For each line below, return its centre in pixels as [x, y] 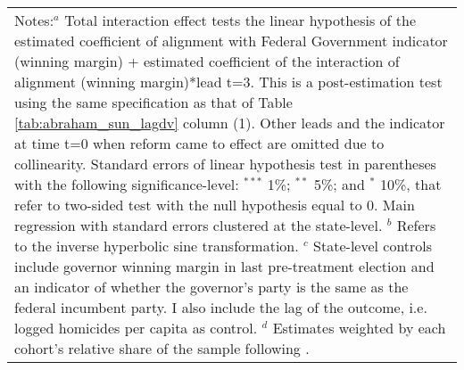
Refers [416, 225]
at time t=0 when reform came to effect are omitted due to [199, 143]
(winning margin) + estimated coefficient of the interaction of [207, 61]
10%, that [410, 184]
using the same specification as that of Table [153, 102]
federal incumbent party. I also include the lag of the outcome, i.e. [221, 307]
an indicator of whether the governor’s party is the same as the [211, 287]
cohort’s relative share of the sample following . [162, 348]
